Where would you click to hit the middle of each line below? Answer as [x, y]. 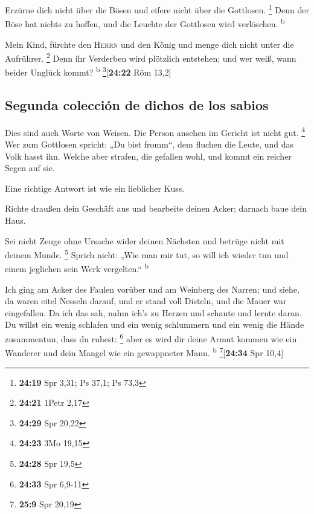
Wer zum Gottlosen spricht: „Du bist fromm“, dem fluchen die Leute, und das [149, 144]
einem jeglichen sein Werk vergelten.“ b [77, 268]
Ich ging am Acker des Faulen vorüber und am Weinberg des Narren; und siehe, [152, 289]
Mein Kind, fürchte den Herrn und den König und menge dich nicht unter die [149, 44]
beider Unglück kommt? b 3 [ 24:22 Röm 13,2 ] [88, 71]
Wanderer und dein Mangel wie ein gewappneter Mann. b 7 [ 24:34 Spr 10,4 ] [144, 352]
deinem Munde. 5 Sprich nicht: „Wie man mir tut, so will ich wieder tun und [147, 254]
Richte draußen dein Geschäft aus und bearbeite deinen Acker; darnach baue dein [156, 208]
